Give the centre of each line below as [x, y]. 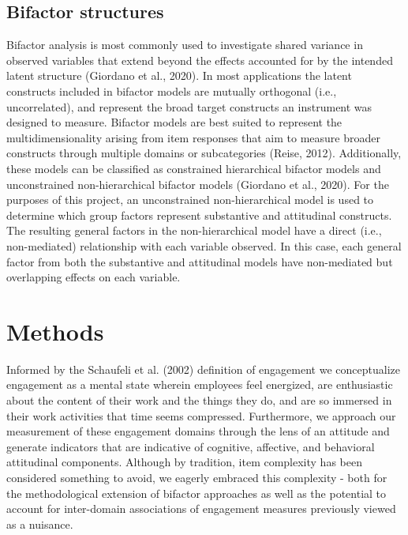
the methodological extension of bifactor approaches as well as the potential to [197, 493]
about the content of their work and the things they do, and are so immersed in [199, 400]
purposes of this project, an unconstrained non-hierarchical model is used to [190, 200]
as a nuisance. [40, 524]
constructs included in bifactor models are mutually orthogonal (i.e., [172, 90]
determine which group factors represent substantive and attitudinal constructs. [199, 215]
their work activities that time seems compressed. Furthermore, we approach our [201, 415]
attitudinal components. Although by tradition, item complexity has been [184, 462]
